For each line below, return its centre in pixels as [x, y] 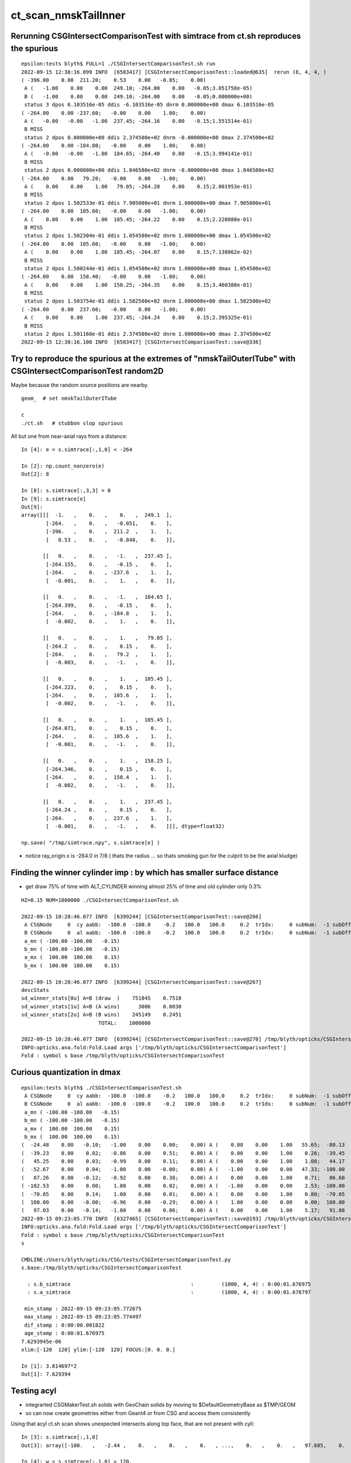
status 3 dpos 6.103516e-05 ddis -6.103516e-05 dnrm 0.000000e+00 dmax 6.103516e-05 [149, 105]
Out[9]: [32, 507]
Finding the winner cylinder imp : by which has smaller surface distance [145, 873]
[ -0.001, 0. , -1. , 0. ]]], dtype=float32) [135, 826]
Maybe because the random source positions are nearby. [80, 385]
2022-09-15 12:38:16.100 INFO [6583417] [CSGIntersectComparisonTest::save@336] [142, 342]
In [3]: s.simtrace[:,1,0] [60, 1437]
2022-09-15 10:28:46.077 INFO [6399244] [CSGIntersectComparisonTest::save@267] [142, 982]
